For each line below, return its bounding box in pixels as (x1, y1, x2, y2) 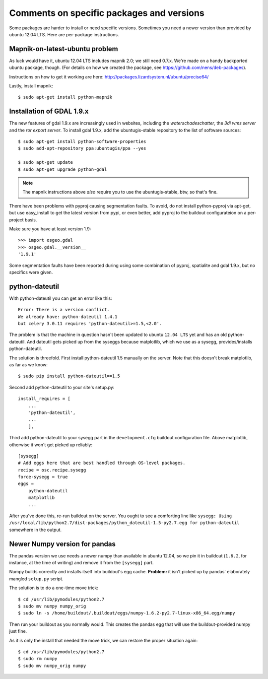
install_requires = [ (18, 396, 70, 402)
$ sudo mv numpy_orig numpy (18, 663, 86, 669)
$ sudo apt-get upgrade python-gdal (18, 166, 107, 172)
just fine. (9, 628, 27, 634)
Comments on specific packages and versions (9, 7, 204, 18)
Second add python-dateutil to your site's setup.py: (9, 384, 115, 390)
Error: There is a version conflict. (18, 307, 110, 313)
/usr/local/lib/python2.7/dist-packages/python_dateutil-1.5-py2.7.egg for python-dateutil (9, 520, 240, 526)
